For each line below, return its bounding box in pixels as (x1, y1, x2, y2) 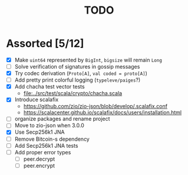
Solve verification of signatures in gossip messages (14, 63, 140, 70)
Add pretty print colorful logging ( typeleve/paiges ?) (14, 76, 141, 83)
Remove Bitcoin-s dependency (14, 135, 90, 142)
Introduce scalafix (14, 96, 59, 103)
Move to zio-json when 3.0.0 (14, 122, 84, 129)
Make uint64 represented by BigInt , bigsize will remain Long (14, 56, 162, 63)
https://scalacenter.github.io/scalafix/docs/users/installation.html (23, 109, 182, 116)
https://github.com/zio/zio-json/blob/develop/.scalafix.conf (23, 103, 168, 110)
